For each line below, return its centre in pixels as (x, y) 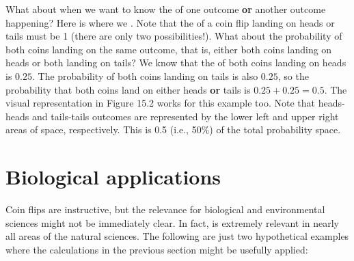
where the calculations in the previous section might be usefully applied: (157, 249)
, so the (293, 75)
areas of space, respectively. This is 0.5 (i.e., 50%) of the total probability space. (173, 129)
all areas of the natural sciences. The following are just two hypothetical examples (177, 236)
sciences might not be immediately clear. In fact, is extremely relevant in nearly (172, 222)
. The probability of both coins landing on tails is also (145, 75)
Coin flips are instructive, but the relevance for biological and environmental (165, 209)
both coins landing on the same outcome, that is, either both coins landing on (169, 49)
